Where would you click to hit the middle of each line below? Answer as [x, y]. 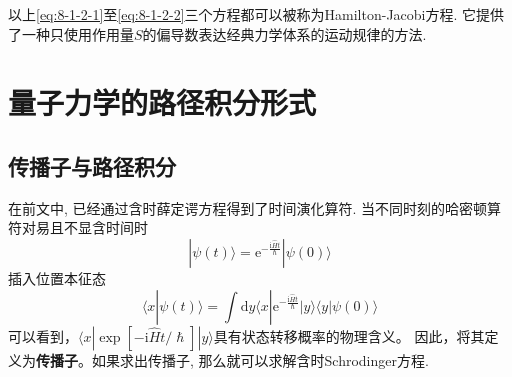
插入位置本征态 [57, 277]
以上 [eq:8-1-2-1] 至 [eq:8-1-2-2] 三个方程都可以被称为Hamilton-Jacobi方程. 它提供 [256, 14]
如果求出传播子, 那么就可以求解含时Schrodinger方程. [260, 359]
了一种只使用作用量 [71, 33]
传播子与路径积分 [92, 165]
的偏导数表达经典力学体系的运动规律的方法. [284, 33]
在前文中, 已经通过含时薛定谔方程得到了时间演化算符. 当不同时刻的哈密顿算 [255, 207]
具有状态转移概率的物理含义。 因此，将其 [349, 335]
